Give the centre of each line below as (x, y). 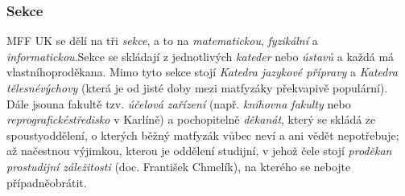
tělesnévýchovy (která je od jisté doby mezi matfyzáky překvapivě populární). (197, 88)
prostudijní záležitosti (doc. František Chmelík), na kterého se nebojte (179, 166)
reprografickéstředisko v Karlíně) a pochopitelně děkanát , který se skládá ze (191, 119)
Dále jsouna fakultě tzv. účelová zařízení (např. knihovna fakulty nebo (179, 103)
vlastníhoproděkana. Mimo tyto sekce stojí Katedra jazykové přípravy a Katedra (202, 72)
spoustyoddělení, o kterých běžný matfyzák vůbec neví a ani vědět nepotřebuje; (203, 135)
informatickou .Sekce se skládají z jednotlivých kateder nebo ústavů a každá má (200, 56)
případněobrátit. (47, 182)
